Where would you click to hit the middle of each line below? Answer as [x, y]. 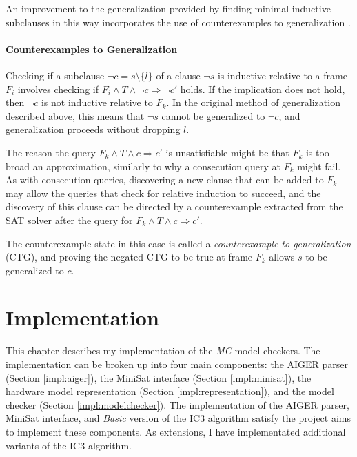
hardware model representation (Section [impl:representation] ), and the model [170, 391]
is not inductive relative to [97, 102]
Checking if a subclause [55, 75]
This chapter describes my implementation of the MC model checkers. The [163, 351]
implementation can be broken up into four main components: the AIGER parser [177, 364]
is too [317, 152]
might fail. [319, 166]
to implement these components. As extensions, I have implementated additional [176, 431]
